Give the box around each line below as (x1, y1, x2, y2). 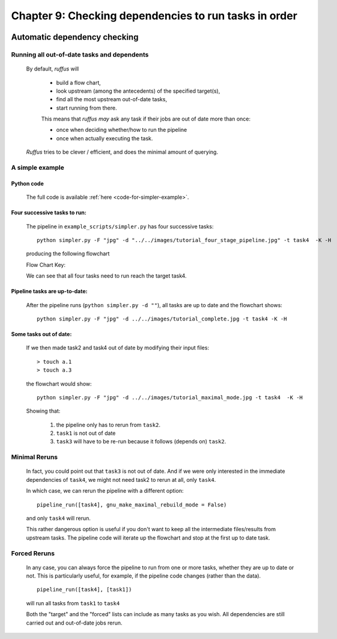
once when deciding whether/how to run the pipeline (56, 126, 187, 134)
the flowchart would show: (26, 380, 93, 387)
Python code (11, 179, 44, 187)
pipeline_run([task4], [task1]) (37, 586, 132, 593)
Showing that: (26, 407, 61, 415)
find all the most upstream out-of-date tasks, (56, 96, 168, 103)
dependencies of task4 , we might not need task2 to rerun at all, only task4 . (26, 476, 216, 483)
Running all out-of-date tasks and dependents (11, 50, 149, 58)
